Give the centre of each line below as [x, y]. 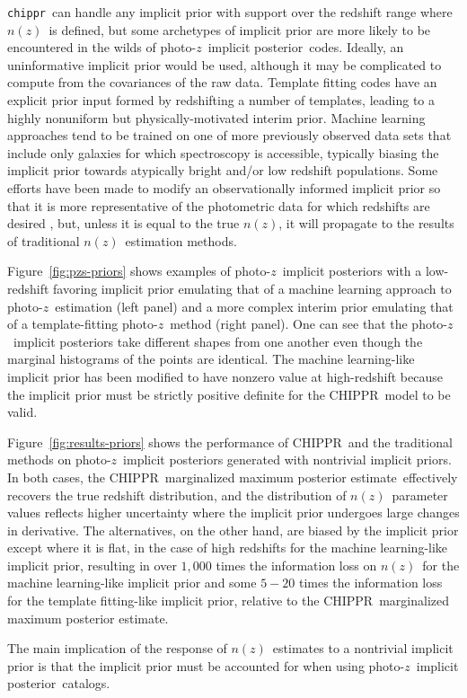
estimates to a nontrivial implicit [363, 648]
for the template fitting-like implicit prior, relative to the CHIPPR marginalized [228, 601]
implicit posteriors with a [352, 271]
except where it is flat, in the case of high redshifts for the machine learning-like [228, 548]
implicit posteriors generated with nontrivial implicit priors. [287, 459]
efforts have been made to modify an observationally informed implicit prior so [224, 188]
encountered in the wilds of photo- [102, 47]
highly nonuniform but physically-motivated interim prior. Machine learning [216, 117]
